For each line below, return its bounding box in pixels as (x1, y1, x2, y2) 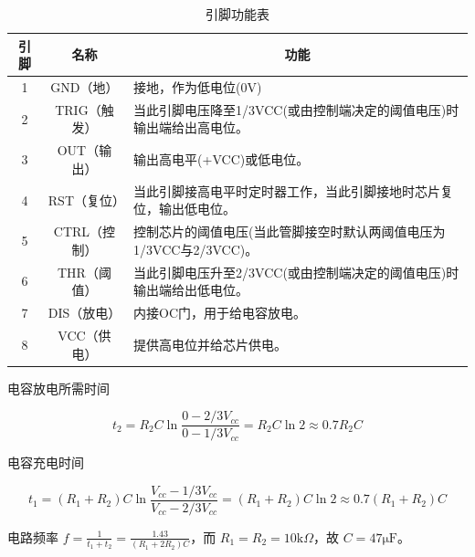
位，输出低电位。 (133, 199, 237, 218)
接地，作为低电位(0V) (133, 78, 262, 97)
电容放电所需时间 (7, 378, 110, 397)
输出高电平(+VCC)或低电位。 (133, 150, 310, 169)
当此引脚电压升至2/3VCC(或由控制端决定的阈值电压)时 (133, 262, 459, 281)
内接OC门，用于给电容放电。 (133, 303, 307, 322)
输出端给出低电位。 (133, 280, 249, 300)
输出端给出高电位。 (133, 118, 249, 137)
